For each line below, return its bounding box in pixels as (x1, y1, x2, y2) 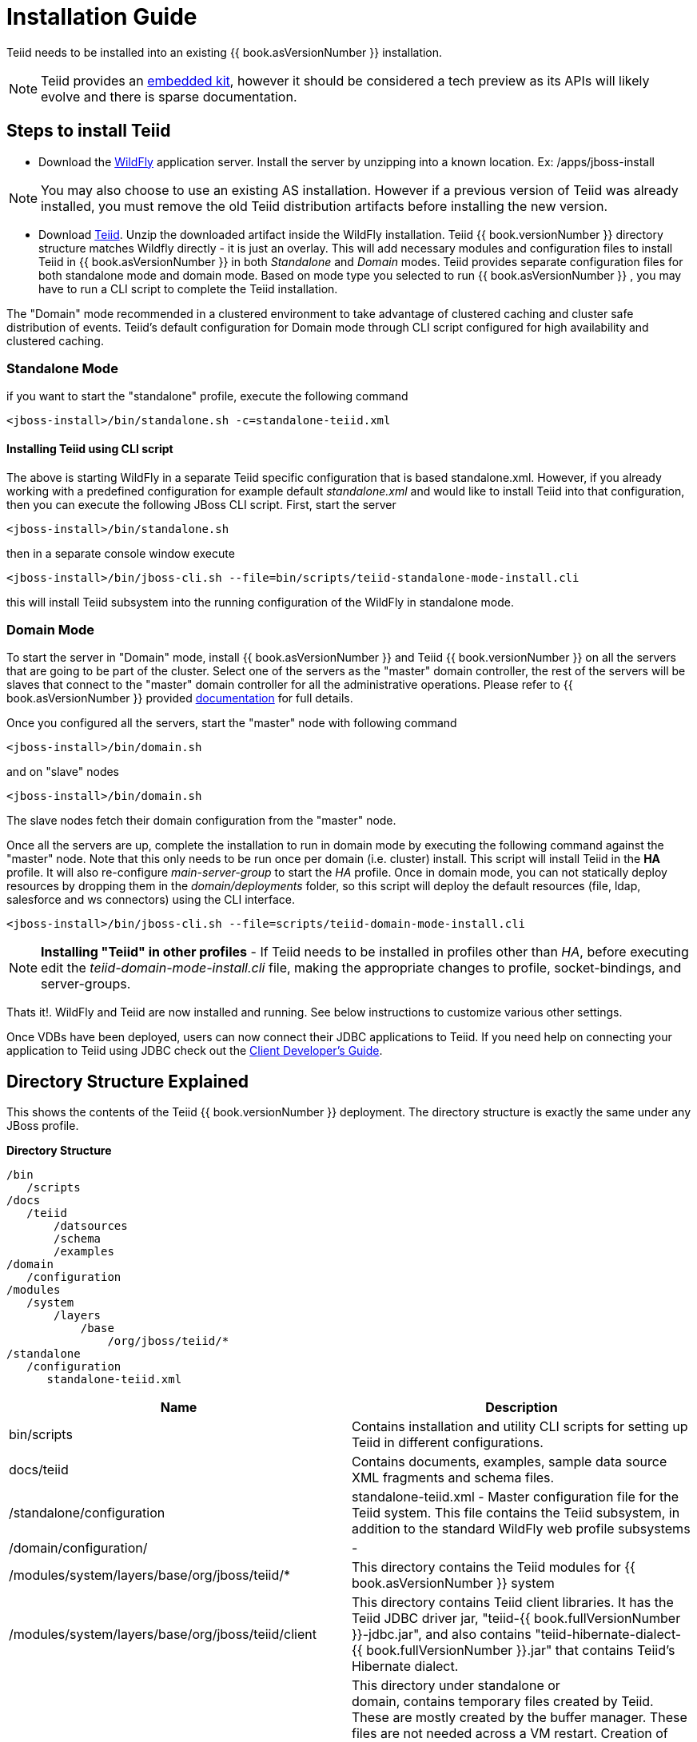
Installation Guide (6, 3, 197, 30)
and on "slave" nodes (6, 765, 120, 779)
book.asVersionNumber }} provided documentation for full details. (6, 691, 353, 706)
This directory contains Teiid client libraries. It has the (352, 1594, 674, 1611)
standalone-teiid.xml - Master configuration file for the (352, 1489, 679, 1505)
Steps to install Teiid (6, 121, 171, 141)
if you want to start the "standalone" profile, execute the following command (6, 389, 408, 404)
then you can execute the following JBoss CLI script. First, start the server (6, 497, 396, 511)
